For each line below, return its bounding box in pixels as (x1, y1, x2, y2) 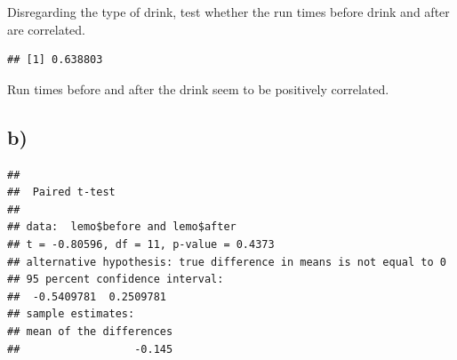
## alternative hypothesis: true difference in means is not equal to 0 (7, 255, 446, 268)
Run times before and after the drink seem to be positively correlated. (7, 79, 389, 98)
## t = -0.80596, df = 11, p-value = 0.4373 (7, 237, 275, 251)
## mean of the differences (7, 324, 173, 338)
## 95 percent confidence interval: (7, 273, 224, 286)
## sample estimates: (7, 308, 135, 321)
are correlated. (7, 20, 86, 38)
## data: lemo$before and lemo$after (7, 220, 237, 234)
